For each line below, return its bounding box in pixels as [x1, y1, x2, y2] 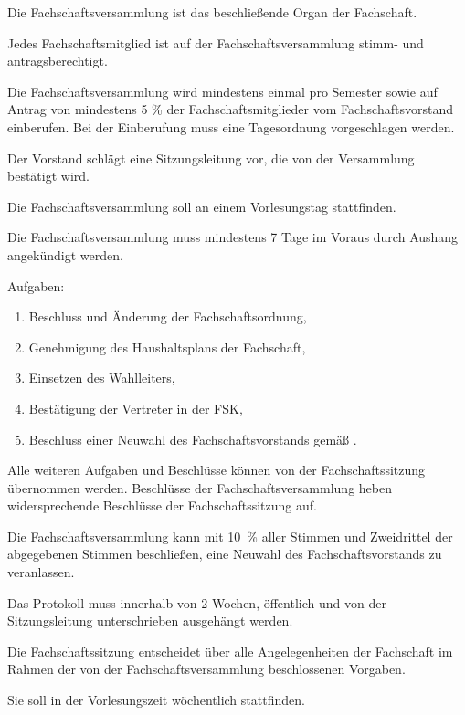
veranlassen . [7, 563, 75, 582]
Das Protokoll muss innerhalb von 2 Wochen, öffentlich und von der [7, 593, 386, 612]
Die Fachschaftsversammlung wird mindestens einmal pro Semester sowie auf [7, 81, 438, 100]
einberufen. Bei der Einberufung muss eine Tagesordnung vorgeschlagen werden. [7, 117, 455, 136]
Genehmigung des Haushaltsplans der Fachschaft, [28, 337, 306, 356]
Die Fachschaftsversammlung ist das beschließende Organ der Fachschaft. [7, 3, 417, 21]
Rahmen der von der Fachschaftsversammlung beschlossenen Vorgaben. [7, 659, 406, 678]
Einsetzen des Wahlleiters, [28, 368, 175, 387]
